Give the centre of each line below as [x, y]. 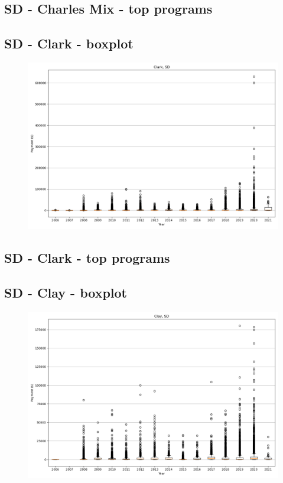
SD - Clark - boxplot [69, 43]
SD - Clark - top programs [87, 258]
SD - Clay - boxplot [66, 293]
